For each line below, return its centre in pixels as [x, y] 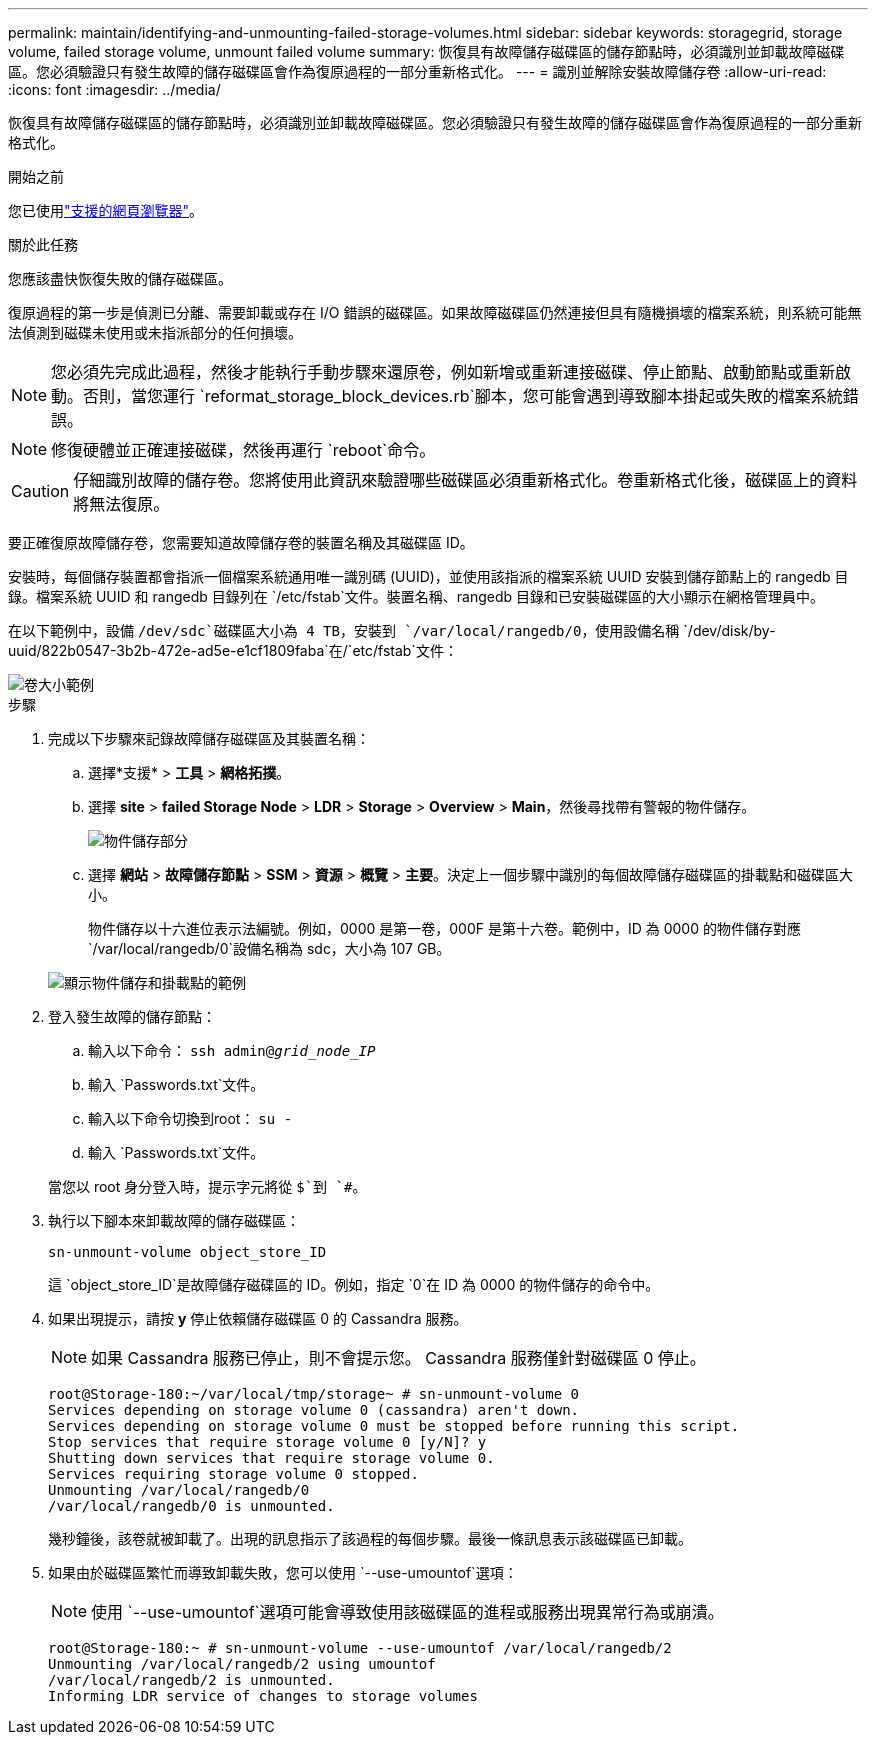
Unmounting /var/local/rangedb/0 [179, 1490]
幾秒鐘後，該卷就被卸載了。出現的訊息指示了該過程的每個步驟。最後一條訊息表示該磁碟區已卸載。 [370, 1538]
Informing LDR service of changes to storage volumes [263, 1696]
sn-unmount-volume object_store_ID [187, 1252]
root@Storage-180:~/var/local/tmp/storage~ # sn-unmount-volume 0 [314, 1394]
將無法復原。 [121, 504]
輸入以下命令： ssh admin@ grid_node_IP [232, 1050]
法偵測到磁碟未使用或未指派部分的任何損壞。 [155, 332]
